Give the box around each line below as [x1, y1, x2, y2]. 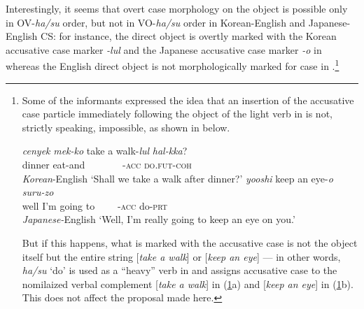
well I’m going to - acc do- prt [22, 198, 167, 213]
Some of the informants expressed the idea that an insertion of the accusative [22, 92, 354, 107]
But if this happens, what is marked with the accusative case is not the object [22, 235, 358, 250]
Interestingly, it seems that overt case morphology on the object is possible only [6, 1, 348, 15]
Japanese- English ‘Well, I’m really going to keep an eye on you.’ [22, 212, 295, 227]
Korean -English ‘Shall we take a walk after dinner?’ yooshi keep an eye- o [22, 171, 333, 185]
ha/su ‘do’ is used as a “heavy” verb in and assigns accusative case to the [22, 263, 337, 278]
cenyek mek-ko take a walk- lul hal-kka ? [22, 143, 188, 158]
